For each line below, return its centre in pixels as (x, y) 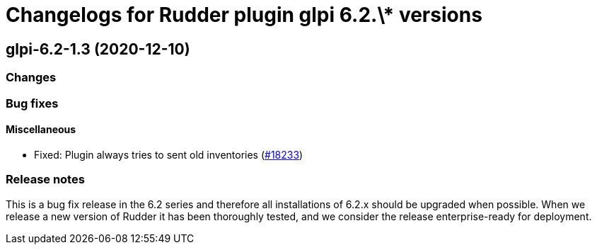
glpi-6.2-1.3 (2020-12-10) (98, 49)
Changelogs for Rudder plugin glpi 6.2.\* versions (244, 15)
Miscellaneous (41, 130)
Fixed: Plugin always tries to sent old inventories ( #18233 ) (169, 154)
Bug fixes (32, 103)
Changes (31, 78)
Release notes (45, 180)
